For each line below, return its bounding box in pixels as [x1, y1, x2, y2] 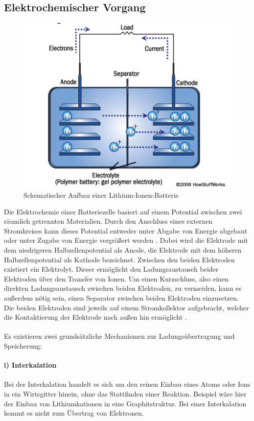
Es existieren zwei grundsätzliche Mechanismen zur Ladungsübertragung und [4, 331, 235, 341]
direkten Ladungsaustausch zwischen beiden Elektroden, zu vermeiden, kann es [4, 283, 242, 293]
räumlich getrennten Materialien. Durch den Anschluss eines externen [4, 216, 213, 226]
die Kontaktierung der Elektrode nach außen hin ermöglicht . [4, 312, 187, 322]
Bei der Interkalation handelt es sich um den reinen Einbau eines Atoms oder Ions [4, 379, 251, 389]
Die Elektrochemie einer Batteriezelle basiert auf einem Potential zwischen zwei [4, 206, 242, 216]
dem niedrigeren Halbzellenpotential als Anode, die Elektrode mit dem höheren [4, 245, 242, 255]
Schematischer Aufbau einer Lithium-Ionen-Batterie [23, 190, 179, 200]
